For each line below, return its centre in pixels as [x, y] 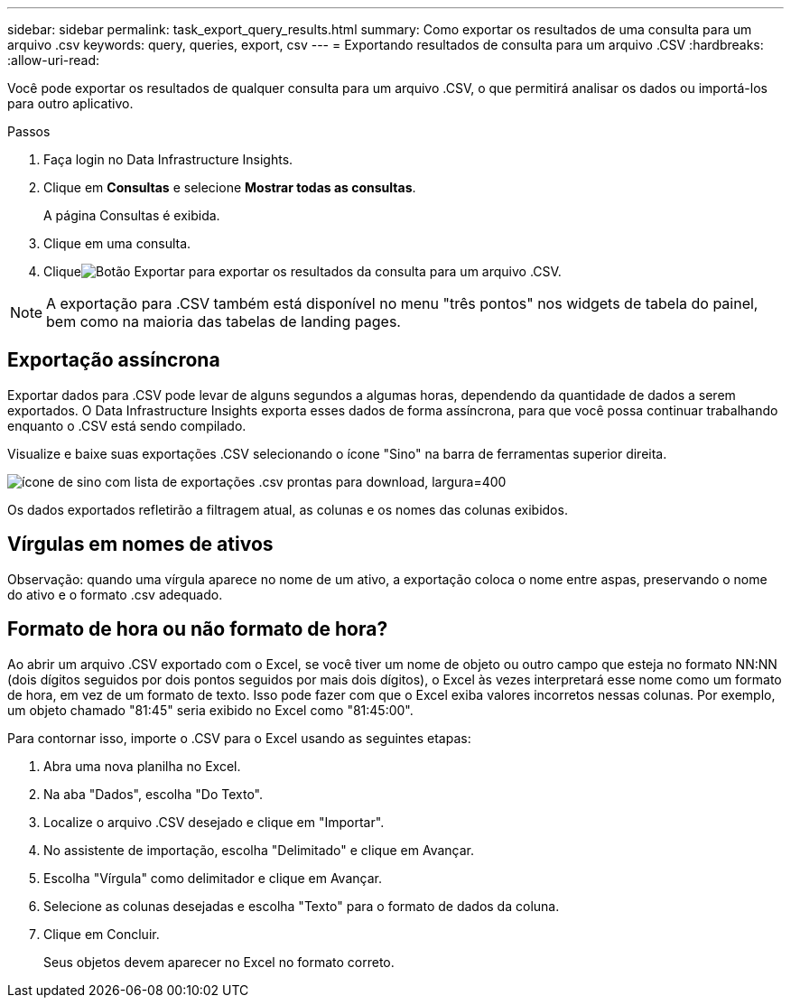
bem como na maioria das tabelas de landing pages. [223, 321]
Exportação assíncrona [114, 360]
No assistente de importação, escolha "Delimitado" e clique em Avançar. [259, 850]
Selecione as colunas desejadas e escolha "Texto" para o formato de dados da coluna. [302, 906]
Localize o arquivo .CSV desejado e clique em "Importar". [214, 822]
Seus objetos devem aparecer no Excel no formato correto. [219, 962]
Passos [29, 131]
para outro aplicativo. [70, 103]
